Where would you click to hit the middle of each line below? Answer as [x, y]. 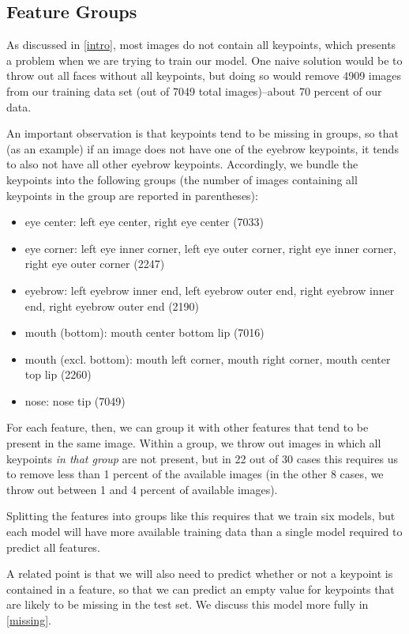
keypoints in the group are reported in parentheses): [132, 195]
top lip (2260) [58, 374]
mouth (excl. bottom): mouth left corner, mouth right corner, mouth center [208, 359]
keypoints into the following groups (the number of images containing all [182, 179]
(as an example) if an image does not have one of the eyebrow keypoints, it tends [203, 148]
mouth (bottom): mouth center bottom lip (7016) [144, 332]
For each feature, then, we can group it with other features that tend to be [188, 427]
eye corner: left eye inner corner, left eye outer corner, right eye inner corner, [210, 248]
